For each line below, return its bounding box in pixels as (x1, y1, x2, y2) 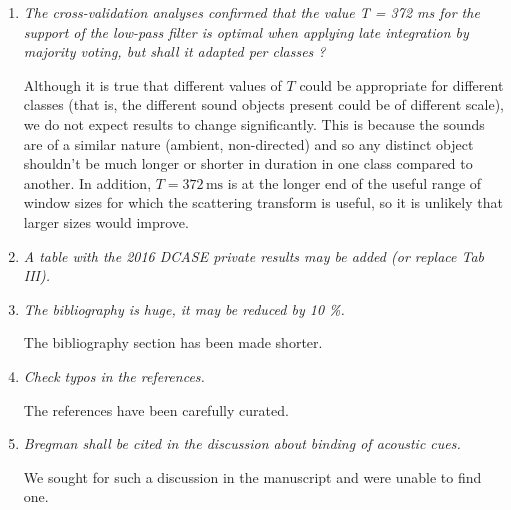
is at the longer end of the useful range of (227, 172, 482, 193)
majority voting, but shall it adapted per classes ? (23, 41, 326, 62)
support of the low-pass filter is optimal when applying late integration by (23, 21, 469, 42)
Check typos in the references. (23, 365, 205, 386)
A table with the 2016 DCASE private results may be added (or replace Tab (23, 245, 485, 266)
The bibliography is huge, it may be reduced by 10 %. (23, 298, 345, 319)
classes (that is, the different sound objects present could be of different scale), (23, 94, 504, 115)
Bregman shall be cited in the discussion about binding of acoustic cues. (23, 433, 461, 454)
